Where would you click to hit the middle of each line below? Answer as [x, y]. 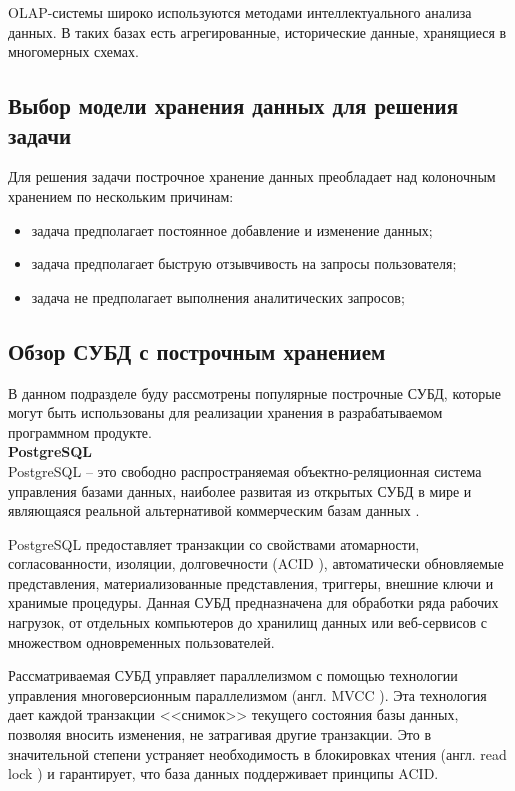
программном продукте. [80, 431]
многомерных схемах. [73, 51]
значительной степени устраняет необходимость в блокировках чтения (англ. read [257, 753]
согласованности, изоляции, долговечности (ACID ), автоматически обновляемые [256, 563]
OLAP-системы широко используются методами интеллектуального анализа [240, 12]
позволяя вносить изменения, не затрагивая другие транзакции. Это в [220, 734]
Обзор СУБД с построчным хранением [197, 350]
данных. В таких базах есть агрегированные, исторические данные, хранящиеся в [257, 31]
